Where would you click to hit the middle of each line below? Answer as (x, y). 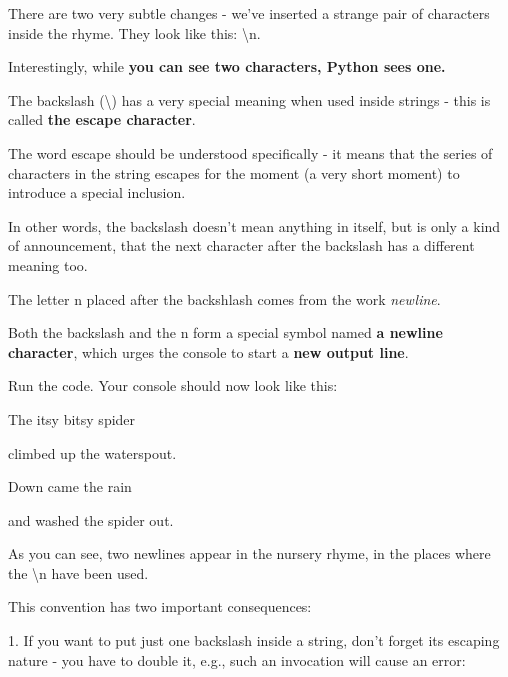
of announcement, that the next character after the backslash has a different (241, 245)
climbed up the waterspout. (92, 452)
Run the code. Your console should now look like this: (173, 385)
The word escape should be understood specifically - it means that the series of (250, 152)
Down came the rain (70, 486)
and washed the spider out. (91, 519)
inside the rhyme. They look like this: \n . (134, 32)
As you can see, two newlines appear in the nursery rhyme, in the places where (249, 553)
